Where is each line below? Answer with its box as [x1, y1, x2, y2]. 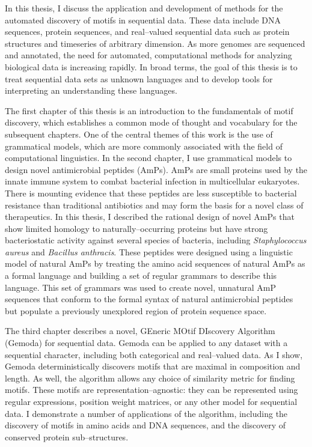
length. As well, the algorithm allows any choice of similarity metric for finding [5, 371, 295, 384]
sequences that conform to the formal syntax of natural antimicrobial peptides [5, 293, 293, 305]
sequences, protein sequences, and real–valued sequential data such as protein [5, 25, 290, 38]
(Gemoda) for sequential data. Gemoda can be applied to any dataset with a [5, 336, 288, 349]
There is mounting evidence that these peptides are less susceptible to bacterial [5, 186, 297, 199]
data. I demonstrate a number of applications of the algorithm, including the [5, 407, 288, 419]
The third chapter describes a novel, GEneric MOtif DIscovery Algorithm [5, 324, 275, 337]
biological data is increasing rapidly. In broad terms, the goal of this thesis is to [5, 60, 298, 73]
